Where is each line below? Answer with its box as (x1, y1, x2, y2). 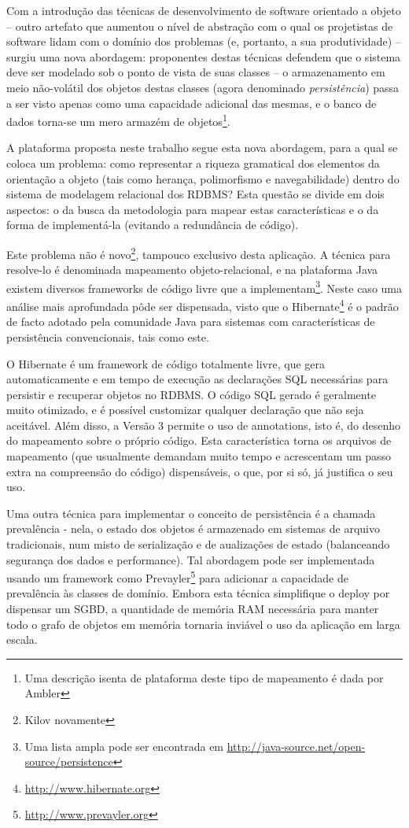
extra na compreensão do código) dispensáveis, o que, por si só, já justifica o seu (6, 463, 393, 479)
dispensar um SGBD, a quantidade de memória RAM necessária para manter (6, 601, 379, 617)
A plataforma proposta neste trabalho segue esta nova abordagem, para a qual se (6, 139, 398, 156)
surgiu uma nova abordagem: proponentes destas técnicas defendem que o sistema (6, 48, 401, 65)
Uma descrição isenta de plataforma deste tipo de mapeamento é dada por (24, 669, 384, 686)
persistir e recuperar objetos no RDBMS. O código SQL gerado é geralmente (6, 386, 376, 402)
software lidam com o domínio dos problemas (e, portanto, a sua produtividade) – (6, 33, 401, 50)
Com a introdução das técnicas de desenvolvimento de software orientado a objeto (6, 2, 401, 18)
